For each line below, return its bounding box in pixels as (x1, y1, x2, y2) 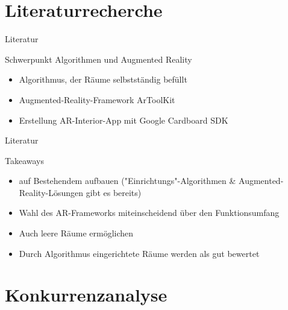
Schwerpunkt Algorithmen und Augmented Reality (5, 52, 192, 65)
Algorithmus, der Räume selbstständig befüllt (19, 73, 187, 86)
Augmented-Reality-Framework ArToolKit (19, 93, 175, 106)
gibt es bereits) (86, 186, 142, 198)
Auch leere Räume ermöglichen (19, 227, 134, 239)
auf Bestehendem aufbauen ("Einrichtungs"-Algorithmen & (19, 174, 236, 187)
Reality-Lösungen (19, 186, 84, 198)
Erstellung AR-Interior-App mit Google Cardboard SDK (19, 113, 228, 126)
